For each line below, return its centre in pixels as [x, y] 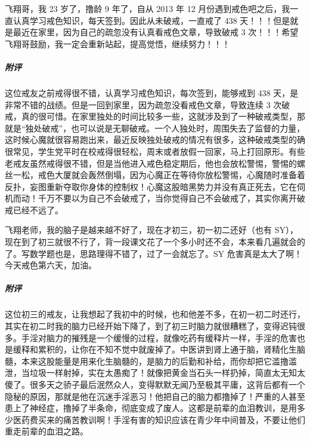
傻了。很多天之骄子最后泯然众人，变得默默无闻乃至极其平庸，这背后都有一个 [155, 384]
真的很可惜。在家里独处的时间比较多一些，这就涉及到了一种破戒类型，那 [163, 116]
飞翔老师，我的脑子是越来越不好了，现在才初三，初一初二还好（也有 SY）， [151, 230]
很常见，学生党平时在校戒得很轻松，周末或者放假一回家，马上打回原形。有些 [155, 151]
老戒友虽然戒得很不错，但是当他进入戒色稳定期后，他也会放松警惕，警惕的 [151, 163]
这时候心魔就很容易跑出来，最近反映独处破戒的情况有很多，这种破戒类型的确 [155, 140]
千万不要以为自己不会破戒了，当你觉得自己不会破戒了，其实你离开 [167, 198]
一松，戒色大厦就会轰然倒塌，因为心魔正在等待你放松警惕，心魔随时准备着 [159, 175]
